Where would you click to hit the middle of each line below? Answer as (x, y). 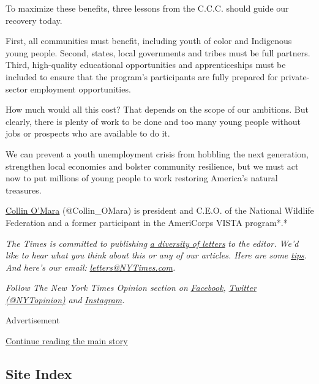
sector (17, 88)
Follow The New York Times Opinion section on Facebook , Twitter (131, 288)
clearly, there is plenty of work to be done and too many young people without (153, 121)
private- (295, 76)
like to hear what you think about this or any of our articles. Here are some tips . (156, 255)
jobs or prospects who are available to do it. (88, 133)
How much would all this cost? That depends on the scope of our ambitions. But (157, 109)
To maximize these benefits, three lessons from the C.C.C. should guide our (147, 8)
